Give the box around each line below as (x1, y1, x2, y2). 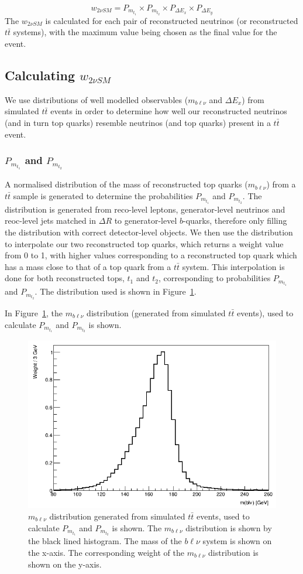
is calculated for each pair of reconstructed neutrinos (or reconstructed (45, 14, 298, 26)
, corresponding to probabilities (158, 272, 271, 284)
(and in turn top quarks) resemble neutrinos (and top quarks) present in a (5, 117, 271, 129)
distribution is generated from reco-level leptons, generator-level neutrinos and (5, 203, 285, 215)
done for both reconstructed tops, (5, 272, 125, 284)
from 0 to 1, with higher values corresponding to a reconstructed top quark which (5, 249, 297, 261)
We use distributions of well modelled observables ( (5, 93, 188, 105)
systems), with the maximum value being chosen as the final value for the (13, 26, 277, 38)
